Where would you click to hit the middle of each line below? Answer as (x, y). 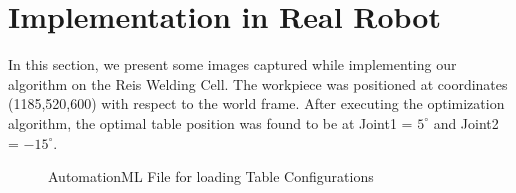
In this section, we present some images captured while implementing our (232, 64)
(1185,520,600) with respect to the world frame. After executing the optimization (256, 103)
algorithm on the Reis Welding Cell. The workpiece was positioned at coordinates (258, 83)
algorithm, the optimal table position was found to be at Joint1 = (210, 122)
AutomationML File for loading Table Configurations (211, 176)
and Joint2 (466, 122)
